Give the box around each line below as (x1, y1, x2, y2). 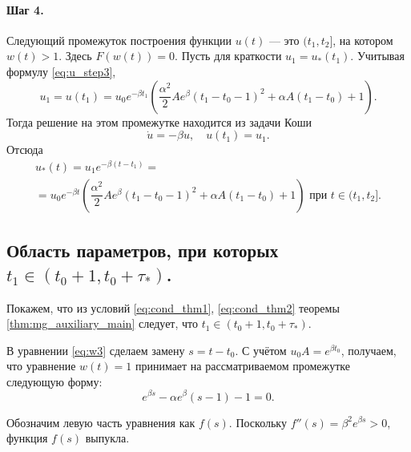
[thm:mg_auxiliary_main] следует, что (6, 315, 199, 332)
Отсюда (6, 141, 43, 158)
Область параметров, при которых (6, 238, 279, 263)
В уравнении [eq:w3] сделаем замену (6, 341, 185, 358)
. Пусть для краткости (175, 47, 282, 64)
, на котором (332, 31, 393, 48)
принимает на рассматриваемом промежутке (135, 357, 350, 374)
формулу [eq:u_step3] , (6, 63, 116, 79)
